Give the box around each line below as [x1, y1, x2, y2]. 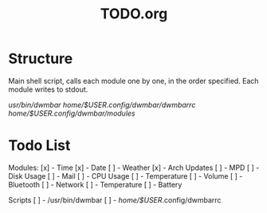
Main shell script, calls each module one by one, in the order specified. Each [8, 76, 259, 85]
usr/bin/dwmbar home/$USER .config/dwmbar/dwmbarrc [8, 100, 196, 109]
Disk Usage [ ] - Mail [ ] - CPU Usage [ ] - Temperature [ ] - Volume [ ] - [8, 171, 243, 180]
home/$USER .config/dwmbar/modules [8, 108, 135, 118]
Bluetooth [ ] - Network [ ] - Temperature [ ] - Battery [8, 179, 183, 189]
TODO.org [100, 5, 168, 23]
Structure [8, 49, 73, 68]
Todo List [8, 136, 71, 155]
